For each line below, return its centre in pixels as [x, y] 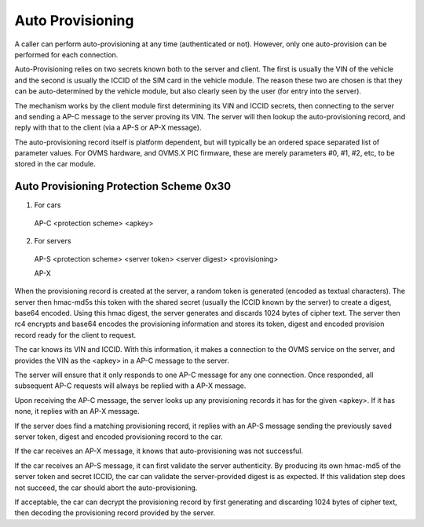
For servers [53, 241]
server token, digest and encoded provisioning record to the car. [119, 437]
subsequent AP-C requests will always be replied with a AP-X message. [130, 386]
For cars [48, 205]
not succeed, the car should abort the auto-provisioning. [106, 488]
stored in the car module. [55, 164]
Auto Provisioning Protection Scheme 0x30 [123, 187]
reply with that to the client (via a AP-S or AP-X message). [108, 128]
